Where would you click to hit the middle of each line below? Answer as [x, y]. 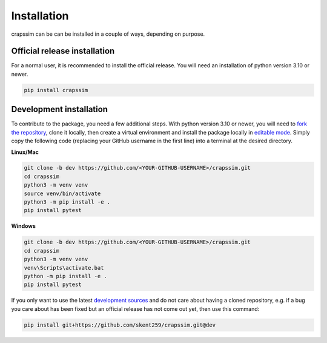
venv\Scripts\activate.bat [64, 268]
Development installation [60, 109]
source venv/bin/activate [62, 193]
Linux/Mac [25, 152]
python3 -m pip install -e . [67, 202]
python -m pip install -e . [65, 276]
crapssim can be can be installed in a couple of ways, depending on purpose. [108, 34]
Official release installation [63, 51]
